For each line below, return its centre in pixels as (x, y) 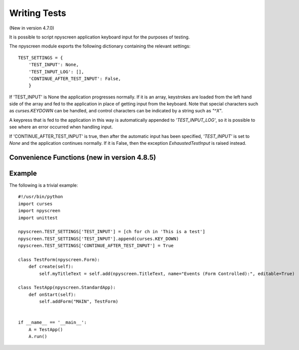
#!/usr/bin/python (41, 197)
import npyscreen (39, 211)
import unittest (38, 218)
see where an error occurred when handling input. (61, 127)
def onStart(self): (52, 294)
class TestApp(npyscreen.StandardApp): (67, 288)
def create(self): (51, 267)
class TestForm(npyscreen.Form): (59, 259)
